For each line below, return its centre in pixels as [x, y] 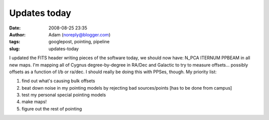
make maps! [34, 102]
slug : [14, 49]
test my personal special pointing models [64, 95]
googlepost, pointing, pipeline [79, 42]
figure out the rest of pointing [52, 109]
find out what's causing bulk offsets [59, 81]
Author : [17, 34]
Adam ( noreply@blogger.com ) [79, 34]
